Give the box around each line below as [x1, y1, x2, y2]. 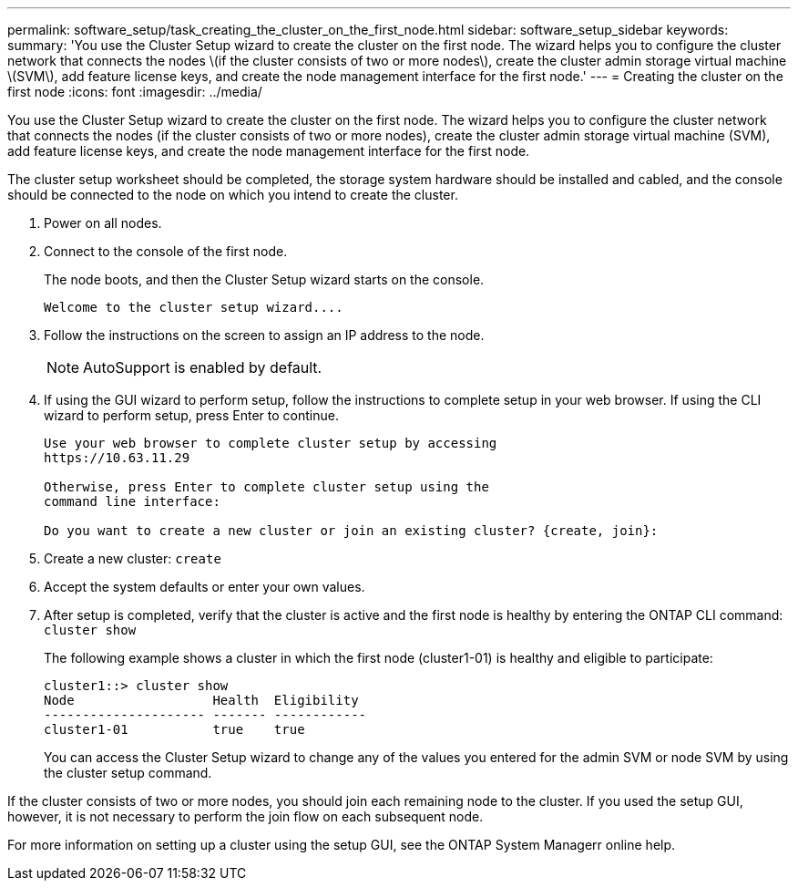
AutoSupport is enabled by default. [83, 358, 322, 377]
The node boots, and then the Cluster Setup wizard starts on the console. [44, 272, 485, 287]
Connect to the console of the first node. [44, 243, 288, 259]
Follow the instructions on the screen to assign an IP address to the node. [44, 327, 485, 343]
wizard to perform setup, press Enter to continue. [44, 408, 339, 423]
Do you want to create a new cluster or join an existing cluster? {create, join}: [44, 523, 659, 538]
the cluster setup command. [44, 765, 212, 780]
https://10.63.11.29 [44, 450, 190, 465]
